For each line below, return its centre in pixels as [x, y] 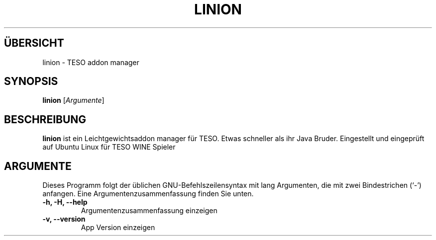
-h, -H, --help [65, 202]
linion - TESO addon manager [91, 62]
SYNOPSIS [31, 81]
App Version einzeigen [118, 228]
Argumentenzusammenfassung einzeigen [149, 211]
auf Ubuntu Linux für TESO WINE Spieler [109, 147]
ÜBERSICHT [34, 43]
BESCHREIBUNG [45, 119]
